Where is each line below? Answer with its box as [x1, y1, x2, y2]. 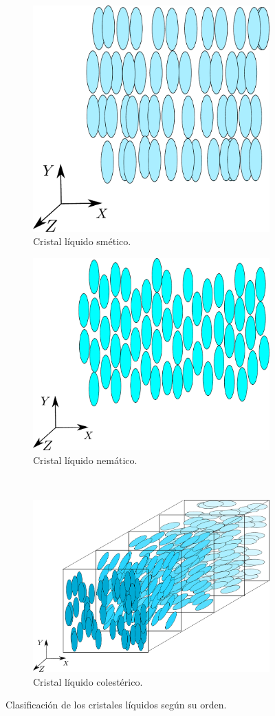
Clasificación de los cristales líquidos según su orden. [5, 697, 227, 712]
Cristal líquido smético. [33, 234, 131, 249]
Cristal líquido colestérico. [33, 674, 143, 688]
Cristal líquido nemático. [33, 452, 137, 467]
